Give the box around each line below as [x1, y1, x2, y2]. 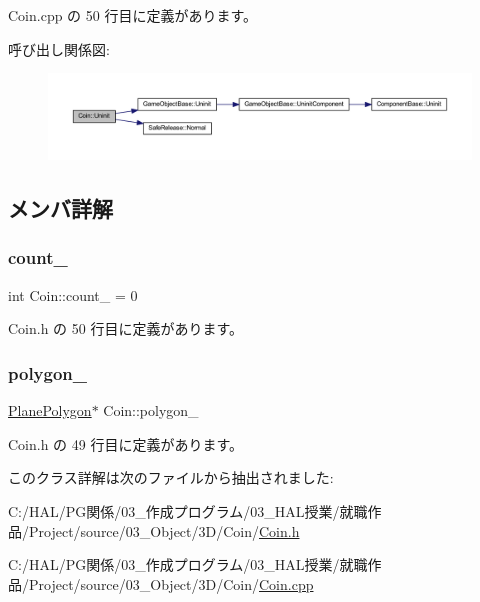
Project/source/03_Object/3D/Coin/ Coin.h [28, 520, 300, 541]
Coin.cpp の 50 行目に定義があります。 [8, 5, 258, 25]
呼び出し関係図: [8, 38, 110, 59]
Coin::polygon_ [103, 400, 199, 421]
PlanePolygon [8, 400, 92, 421]
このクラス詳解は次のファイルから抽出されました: [8, 467, 334, 488]
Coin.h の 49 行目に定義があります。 [8, 433, 244, 454]
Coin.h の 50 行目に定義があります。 [8, 318, 244, 339]
